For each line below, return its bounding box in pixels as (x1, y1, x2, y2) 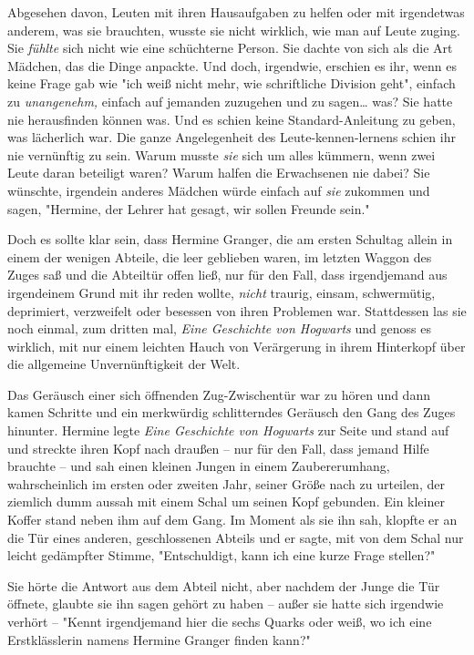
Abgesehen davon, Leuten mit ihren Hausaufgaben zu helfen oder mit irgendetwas (7, 3, 465, 21)
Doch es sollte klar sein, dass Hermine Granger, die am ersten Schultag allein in (7, 230, 453, 249)
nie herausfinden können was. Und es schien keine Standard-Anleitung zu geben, (7, 109, 456, 128)
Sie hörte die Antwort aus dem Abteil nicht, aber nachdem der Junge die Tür (7, 576, 440, 595)
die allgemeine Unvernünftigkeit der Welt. (7, 354, 241, 374)
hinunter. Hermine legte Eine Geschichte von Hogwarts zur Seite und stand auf (7, 421, 449, 440)
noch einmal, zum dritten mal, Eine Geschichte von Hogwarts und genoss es (7, 319, 431, 338)
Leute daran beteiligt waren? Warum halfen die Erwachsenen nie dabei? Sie (7, 163, 430, 182)
